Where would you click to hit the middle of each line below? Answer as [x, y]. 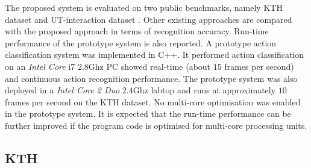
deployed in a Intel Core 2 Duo [62, 90]
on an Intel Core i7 [40, 66]
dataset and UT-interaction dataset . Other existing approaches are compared [149, 19]
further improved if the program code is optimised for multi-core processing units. [156, 125]
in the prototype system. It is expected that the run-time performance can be [148, 114]
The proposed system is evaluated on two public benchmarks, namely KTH [144, 7]
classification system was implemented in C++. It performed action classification [155, 54]
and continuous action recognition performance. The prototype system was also [151, 78]
